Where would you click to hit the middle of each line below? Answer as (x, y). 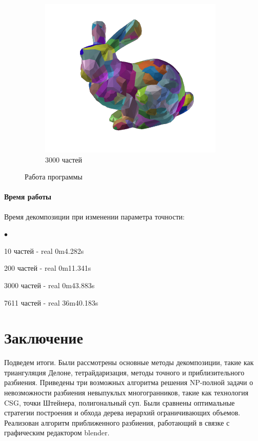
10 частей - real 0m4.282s (44, 250)
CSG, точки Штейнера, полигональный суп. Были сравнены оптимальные (120, 402)
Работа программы (54, 177)
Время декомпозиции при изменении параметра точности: (94, 216)
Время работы (28, 197)
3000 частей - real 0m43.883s (49, 285)
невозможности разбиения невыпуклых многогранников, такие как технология (126, 393)
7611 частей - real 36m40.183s (51, 302)
